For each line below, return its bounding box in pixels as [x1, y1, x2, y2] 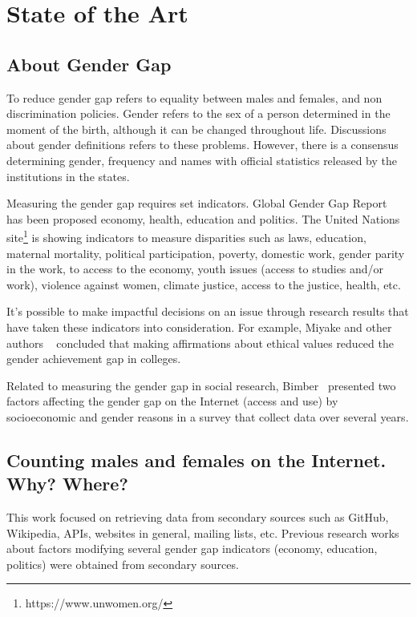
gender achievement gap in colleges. [6, 350, 181, 367]
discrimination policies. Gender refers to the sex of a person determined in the [6, 105, 391, 122]
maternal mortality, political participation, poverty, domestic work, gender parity [6, 244, 405, 261]
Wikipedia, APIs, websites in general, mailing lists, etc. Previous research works [6, 524, 399, 541]
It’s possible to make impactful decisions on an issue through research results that [6, 303, 409, 320]
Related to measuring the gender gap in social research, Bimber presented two [6, 377, 396, 393]
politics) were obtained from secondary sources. [6, 555, 239, 572]
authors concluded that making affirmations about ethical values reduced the [6, 334, 394, 351]
